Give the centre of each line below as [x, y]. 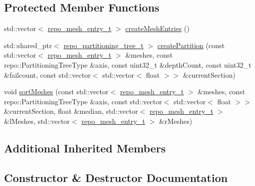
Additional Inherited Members [85, 148]
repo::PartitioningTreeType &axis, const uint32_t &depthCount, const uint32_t [128, 64]
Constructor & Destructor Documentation [116, 177]
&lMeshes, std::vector [37, 121]
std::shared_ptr [28, 45]
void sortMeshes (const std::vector [56, 91]
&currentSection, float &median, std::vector [71, 111]
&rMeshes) [176, 121]
